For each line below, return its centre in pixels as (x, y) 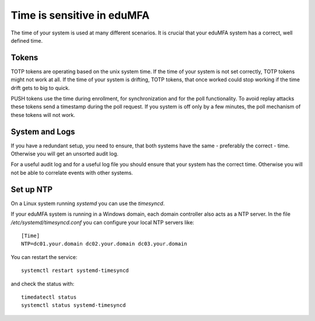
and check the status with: (43, 284)
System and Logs (43, 132)
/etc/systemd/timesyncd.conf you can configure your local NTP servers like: (103, 222)
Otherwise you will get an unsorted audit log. (65, 154)
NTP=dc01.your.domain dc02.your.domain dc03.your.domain (104, 244)
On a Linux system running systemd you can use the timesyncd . (88, 203)
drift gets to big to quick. (40, 88)
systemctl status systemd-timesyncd (73, 305)
